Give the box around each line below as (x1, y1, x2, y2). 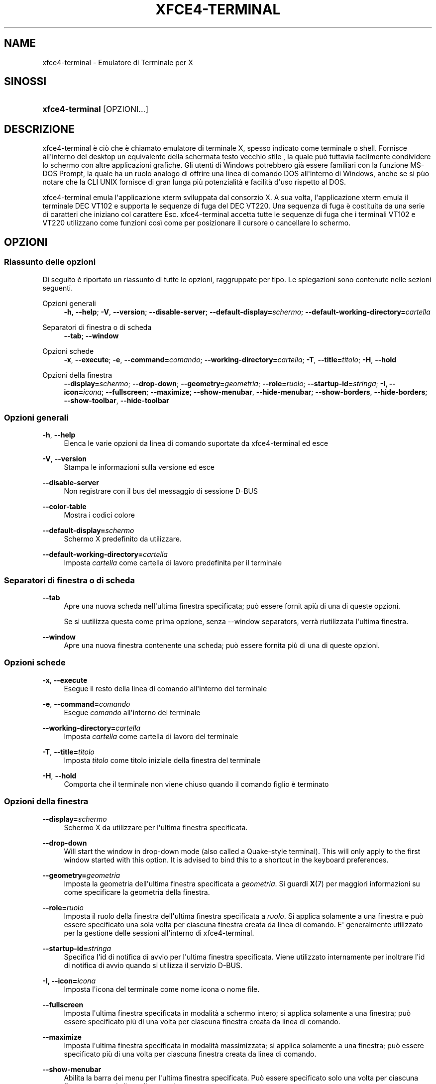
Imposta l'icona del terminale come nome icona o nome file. (64, 984, 260, 993)
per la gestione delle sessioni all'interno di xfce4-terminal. (64, 928, 254, 937)
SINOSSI (4, 75, 47, 88)
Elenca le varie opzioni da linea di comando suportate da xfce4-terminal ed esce (64, 439, 328, 448)
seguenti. (42, 283, 73, 292)
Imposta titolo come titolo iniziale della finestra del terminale (64, 756, 261, 764)
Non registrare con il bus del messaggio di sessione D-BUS (64, 487, 258, 496)
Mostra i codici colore (64, 511, 135, 520)
